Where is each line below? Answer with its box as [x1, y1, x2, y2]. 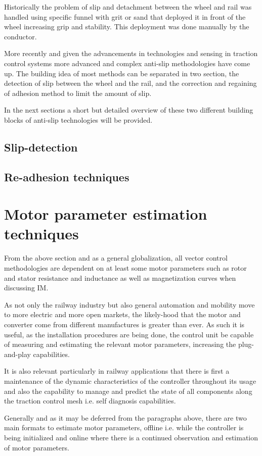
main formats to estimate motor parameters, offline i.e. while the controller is [4, 422, 244, 433]
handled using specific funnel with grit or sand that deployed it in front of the [4, 11, 246, 22]
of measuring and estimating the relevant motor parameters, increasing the [4, 339, 236, 349]
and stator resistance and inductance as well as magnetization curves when [4, 272, 236, 283]
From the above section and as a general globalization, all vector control [4, 252, 228, 263]
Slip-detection [4, 139, 78, 155]
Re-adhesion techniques [4, 169, 129, 184]
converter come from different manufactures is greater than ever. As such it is [4, 319, 245, 329]
